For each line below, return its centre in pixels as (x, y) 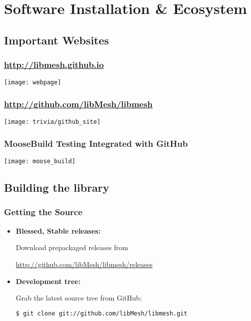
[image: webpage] (33, 83)
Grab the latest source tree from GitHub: (79, 298)
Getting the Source (43, 212)
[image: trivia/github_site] (52, 122)
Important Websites (57, 40)
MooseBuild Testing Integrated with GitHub (96, 143)
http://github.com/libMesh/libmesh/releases (84, 264)
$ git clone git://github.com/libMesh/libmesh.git (102, 313)
